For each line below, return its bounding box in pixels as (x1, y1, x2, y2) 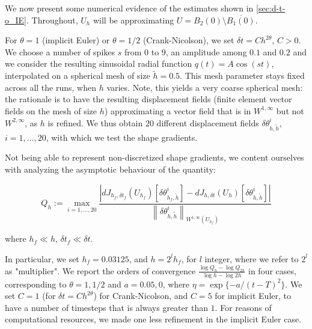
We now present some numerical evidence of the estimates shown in (5, 2, 254, 14)
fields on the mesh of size (5, 104, 97, 117)
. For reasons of (215, 301, 272, 313)
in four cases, (248, 264, 296, 277)
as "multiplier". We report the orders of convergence (5, 264, 196, 277)
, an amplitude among (165, 45, 247, 58)
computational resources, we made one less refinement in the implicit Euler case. (5, 313, 302, 325)
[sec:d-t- (256, 2, 286, 14)
